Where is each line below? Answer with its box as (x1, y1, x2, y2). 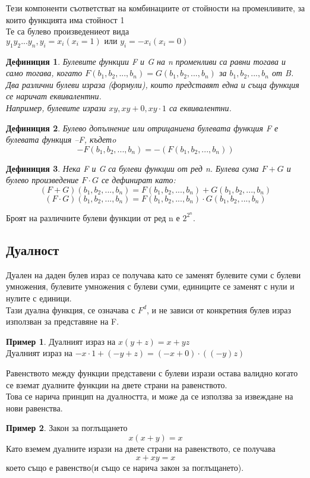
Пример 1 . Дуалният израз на (6, 335, 116, 347)
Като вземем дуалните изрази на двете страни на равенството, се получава (6, 442, 276, 454)
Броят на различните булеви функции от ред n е (6, 211, 180, 224)
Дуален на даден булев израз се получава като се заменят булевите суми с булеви (6, 268, 301, 281)
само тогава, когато (6, 67, 83, 79)
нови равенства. (6, 401, 63, 414)
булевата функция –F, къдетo (6, 133, 116, 146)
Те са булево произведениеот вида (6, 25, 129, 37)
